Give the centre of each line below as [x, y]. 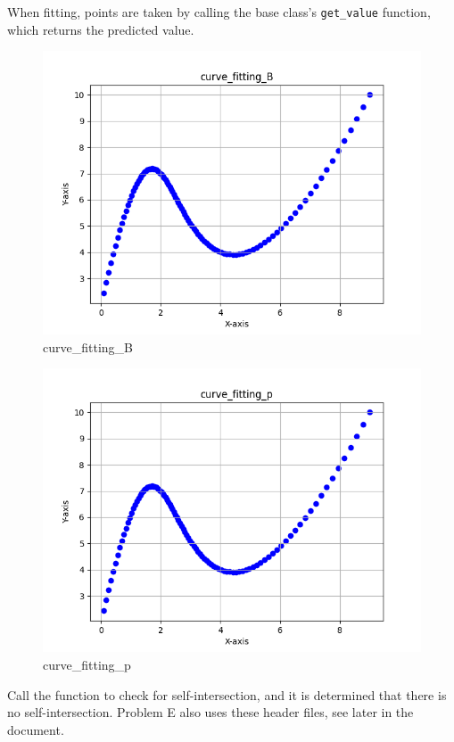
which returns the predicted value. [101, 29]
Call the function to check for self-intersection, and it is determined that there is [227, 694]
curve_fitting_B [88, 346]
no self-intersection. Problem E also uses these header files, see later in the [210, 712]
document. [36, 729]
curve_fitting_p [87, 665]
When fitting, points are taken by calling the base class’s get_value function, [219, 12]
